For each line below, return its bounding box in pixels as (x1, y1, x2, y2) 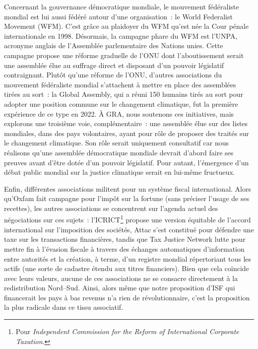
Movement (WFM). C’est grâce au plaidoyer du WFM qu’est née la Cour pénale (4, 21, 249, 31)
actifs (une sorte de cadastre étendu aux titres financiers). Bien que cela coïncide (4, 263, 249, 274)
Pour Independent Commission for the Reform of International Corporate (15, 326, 239, 337)
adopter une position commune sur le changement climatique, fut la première (4, 98, 238, 109)
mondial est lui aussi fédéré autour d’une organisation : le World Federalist (4, 11, 233, 21)
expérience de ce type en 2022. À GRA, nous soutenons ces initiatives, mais (4, 108, 234, 119)
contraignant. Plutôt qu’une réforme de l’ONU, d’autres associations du (4, 70, 222, 80)
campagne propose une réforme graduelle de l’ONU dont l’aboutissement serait (4, 50, 244, 60)
